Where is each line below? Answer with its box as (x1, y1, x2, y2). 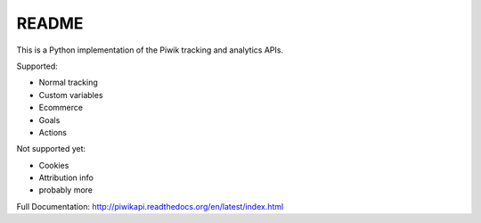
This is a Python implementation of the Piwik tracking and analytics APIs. (16, 45, 284, 55)
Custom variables (38, 89, 103, 100)
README (16, 13, 84, 33)
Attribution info (38, 172, 94, 183)
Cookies (38, 160, 69, 170)
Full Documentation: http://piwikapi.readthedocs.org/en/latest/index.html (16, 201, 284, 211)
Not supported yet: (16, 144, 86, 154)
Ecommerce (38, 103, 84, 113)
